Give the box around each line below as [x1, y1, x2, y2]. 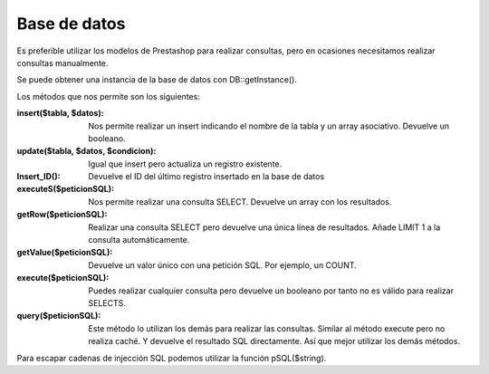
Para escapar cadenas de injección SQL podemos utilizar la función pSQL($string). [16, 352, 327, 363]
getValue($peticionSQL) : [16, 247, 113, 258]
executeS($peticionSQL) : [16, 184, 115, 195]
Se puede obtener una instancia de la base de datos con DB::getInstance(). [16, 74, 298, 85]
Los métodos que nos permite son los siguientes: [16, 91, 201, 101]
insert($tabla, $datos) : [16, 108, 104, 119]
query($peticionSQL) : [16, 311, 101, 321]
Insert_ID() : [16, 171, 61, 182]
